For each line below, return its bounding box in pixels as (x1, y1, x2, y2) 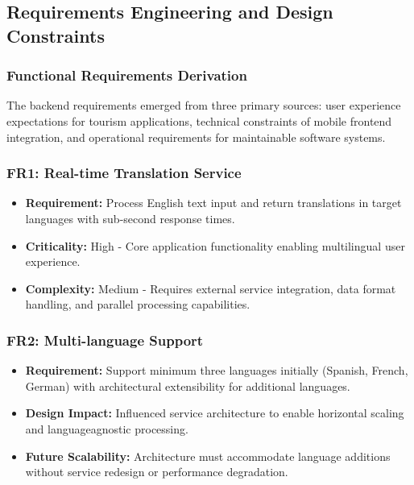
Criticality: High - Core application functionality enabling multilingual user (25, 237, 405, 254)
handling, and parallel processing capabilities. (25, 296, 250, 313)
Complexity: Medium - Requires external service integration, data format (25, 280, 396, 296)
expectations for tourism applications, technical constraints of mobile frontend (6, 112, 392, 129)
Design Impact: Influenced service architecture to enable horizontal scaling (25, 404, 404, 421)
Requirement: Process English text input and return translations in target (25, 194, 402, 211)
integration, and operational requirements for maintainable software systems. (6, 128, 386, 145)
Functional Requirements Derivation (6, 65, 247, 85)
